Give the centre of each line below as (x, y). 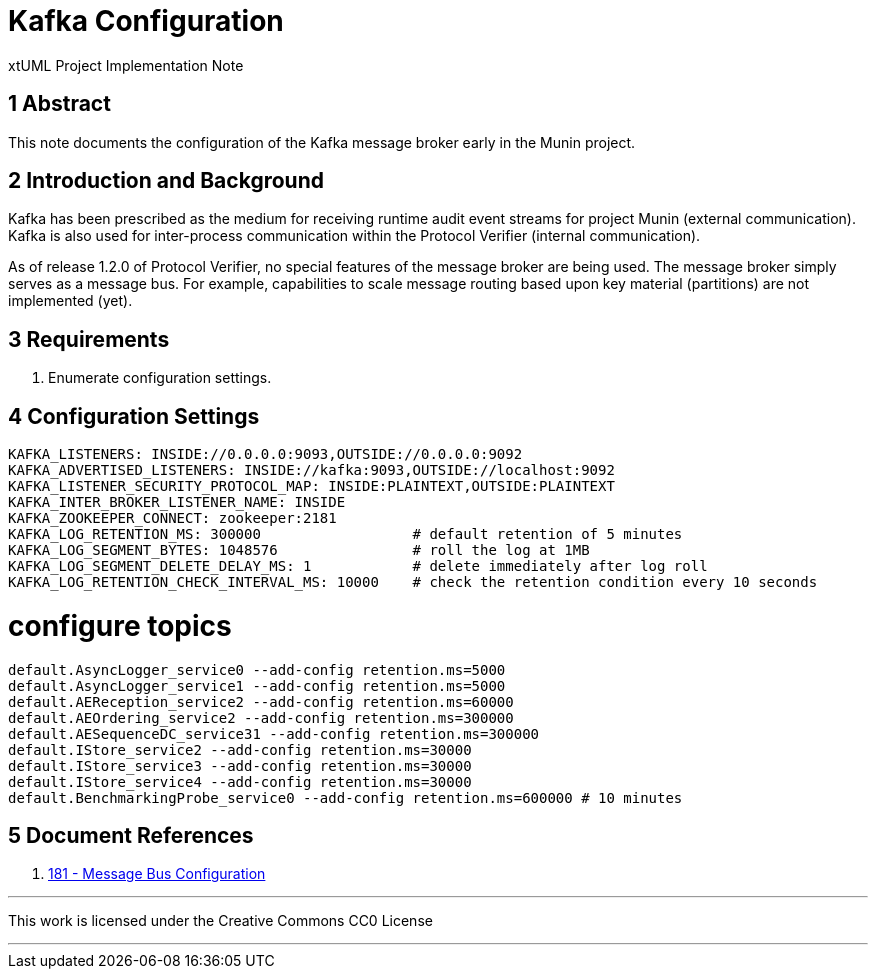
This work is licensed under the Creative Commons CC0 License (220, 921)
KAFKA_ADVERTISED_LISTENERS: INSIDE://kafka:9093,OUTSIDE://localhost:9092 (311, 470)
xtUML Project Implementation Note (126, 65)
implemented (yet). (70, 301)
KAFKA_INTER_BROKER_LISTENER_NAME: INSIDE (177, 502)
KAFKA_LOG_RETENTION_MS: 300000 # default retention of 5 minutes (345, 534)
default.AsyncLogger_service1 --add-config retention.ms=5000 (257, 685)
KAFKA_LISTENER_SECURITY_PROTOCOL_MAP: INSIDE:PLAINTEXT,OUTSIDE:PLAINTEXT (311, 486)
